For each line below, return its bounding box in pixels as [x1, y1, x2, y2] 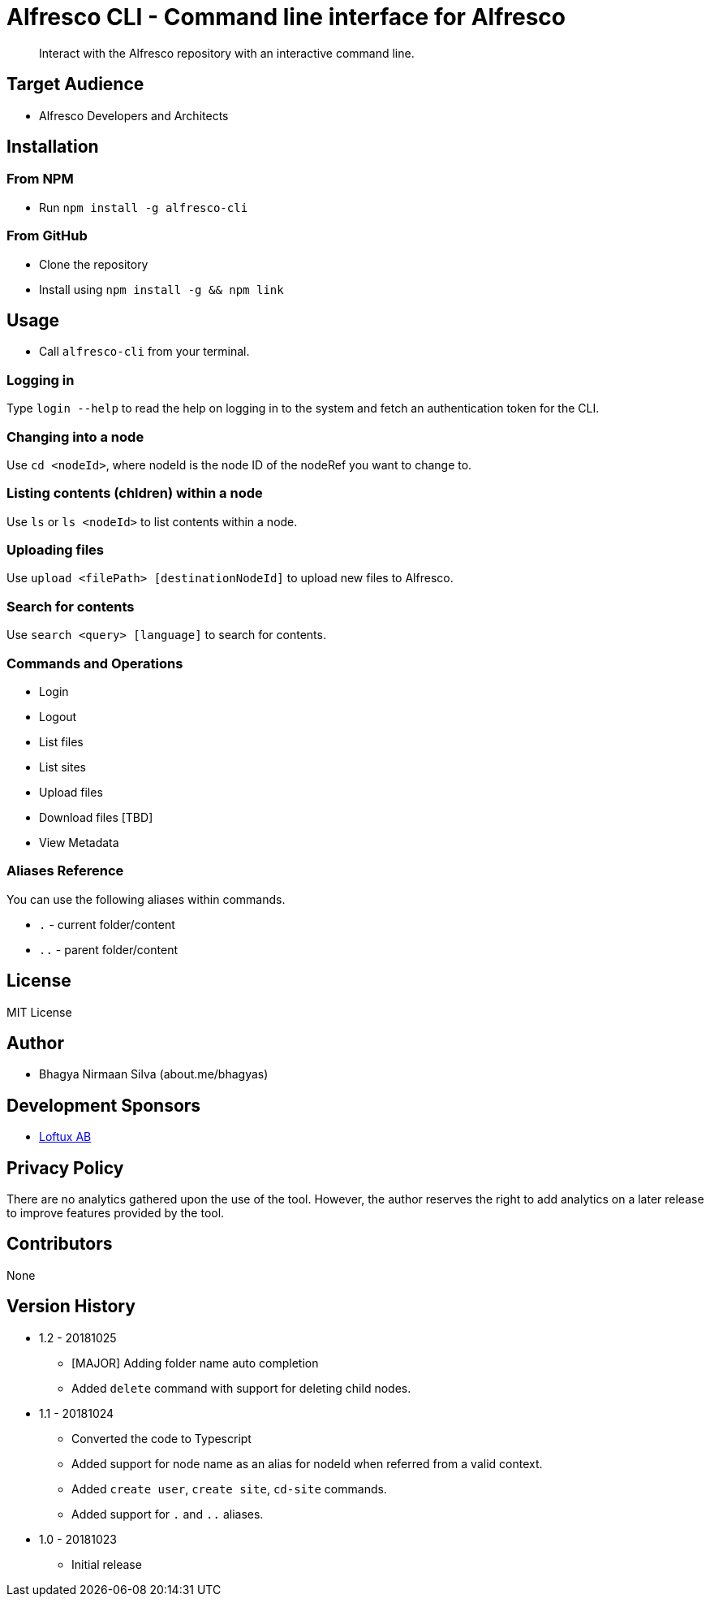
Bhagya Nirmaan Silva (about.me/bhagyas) [39, 1067, 269, 1082]
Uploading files [6, 542, 104, 559]
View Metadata [39, 835, 119, 849]
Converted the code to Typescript [71, 1431, 252, 1445]
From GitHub [6, 227, 88, 244]
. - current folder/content [39, 917, 175, 931]
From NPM [6, 171, 74, 188]
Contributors [6, 1234, 113, 1255]
